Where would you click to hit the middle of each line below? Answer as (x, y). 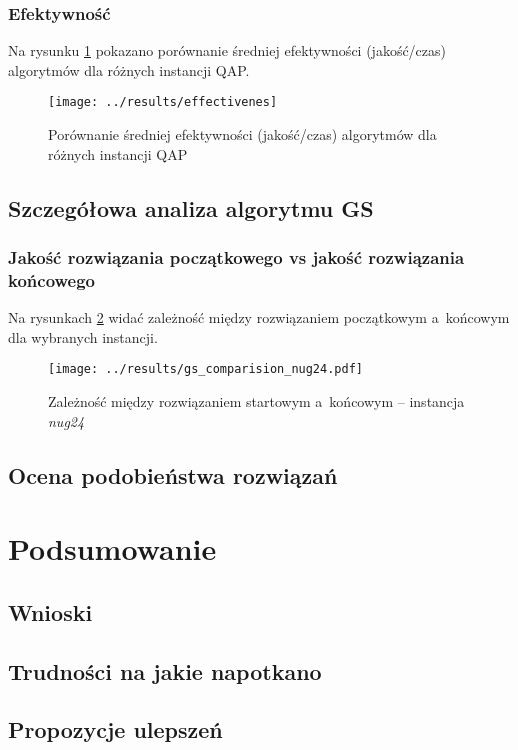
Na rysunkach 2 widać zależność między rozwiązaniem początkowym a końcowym (259, 317)
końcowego (52, 279)
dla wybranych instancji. (83, 336)
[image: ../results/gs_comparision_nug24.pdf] (205, 369)
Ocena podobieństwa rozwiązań (173, 474)
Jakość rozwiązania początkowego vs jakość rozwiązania (236, 256)
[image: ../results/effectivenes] (163, 102)
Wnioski (50, 611)
